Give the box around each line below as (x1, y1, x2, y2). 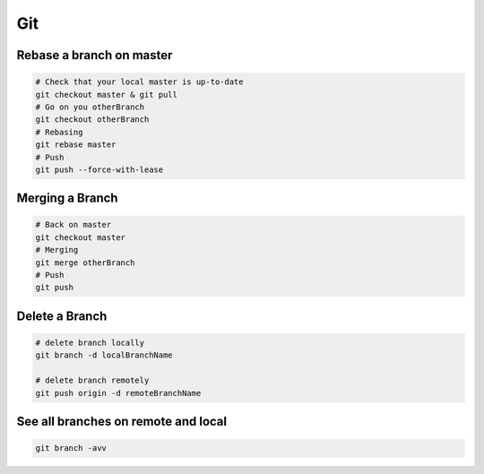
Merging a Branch (16, 191, 118, 206)
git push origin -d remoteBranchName (35, 388, 202, 398)
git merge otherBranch (35, 257, 135, 268)
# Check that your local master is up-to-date (35, 77, 244, 87)
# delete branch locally (35, 338, 145, 349)
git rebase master (35, 140, 117, 150)
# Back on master (35, 220, 112, 230)
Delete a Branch (16, 308, 108, 323)
